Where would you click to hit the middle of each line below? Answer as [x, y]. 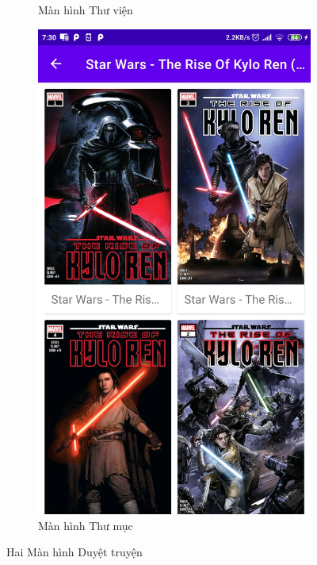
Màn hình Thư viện [86, 10]
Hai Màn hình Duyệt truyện [74, 552]
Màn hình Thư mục [86, 525]
